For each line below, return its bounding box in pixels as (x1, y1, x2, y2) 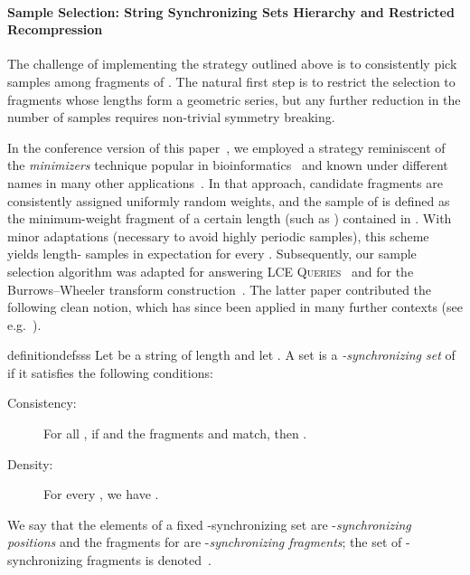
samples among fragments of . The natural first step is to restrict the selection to (7, 71, 456, 90)
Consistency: (7, 393, 77, 412)
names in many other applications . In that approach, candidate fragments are (7, 173, 443, 192)
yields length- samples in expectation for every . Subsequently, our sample (7, 244, 417, 263)
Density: (7, 454, 53, 473)
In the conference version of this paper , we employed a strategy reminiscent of (7, 137, 446, 156)
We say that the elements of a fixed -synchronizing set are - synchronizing (7, 514, 411, 533)
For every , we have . (43, 485, 159, 504)
